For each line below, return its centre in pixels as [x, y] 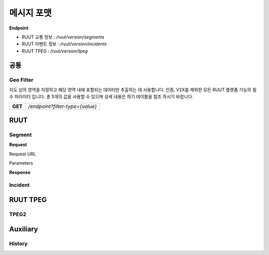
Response [20, 172]
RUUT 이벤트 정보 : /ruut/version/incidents [64, 44]
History [18, 244]
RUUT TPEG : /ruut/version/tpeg [55, 51]
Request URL [23, 154]
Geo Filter [21, 80]
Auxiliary [24, 229]
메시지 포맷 [30, 13]
